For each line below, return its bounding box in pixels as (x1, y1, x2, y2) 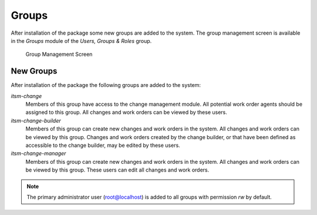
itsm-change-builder (11, 117, 61, 124)
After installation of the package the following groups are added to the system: (11, 82, 201, 89)
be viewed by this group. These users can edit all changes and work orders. (25, 166, 210, 173)
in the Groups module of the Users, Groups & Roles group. (11, 37, 152, 44)
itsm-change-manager (11, 150, 66, 157)
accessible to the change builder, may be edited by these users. (25, 142, 180, 149)
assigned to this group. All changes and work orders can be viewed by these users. (25, 109, 227, 116)
